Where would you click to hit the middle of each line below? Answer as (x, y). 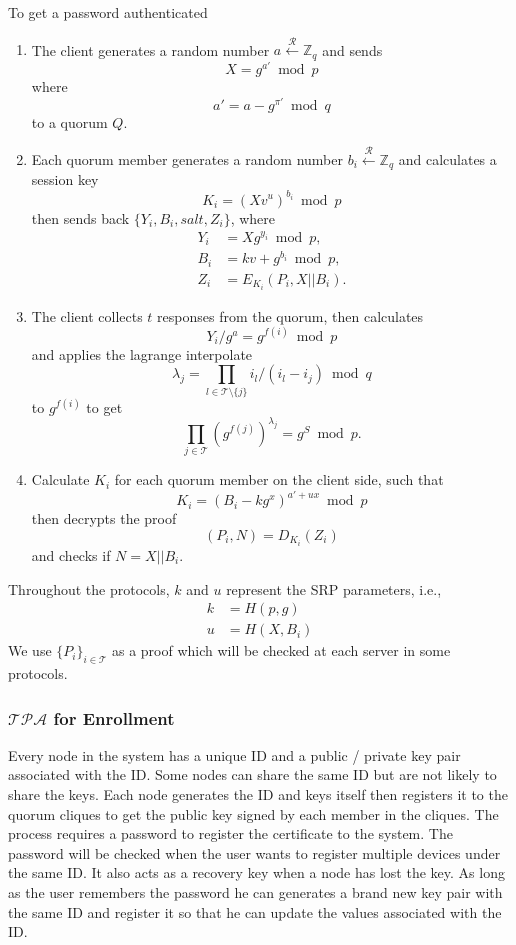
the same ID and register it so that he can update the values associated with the (255, 911)
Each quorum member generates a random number (187, 158)
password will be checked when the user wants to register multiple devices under (254, 852)
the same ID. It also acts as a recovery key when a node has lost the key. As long (256, 872)
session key (65, 179)
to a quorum (69, 121)
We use (30, 650)
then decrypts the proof (104, 518)
